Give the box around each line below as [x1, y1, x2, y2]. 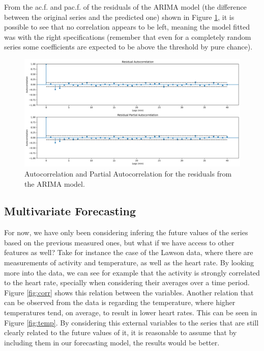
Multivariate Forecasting [4, 203, 136, 219]
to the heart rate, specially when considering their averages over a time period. [4, 277, 250, 288]
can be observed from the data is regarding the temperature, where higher [4, 297, 236, 308]
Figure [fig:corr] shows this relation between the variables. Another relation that [4, 287, 254, 297]
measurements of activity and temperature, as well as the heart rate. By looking [4, 257, 254, 268]
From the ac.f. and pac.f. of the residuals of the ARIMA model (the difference [4, 2, 247, 12]
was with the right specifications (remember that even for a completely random [4, 31, 251, 42]
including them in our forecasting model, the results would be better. [4, 337, 220, 347]
